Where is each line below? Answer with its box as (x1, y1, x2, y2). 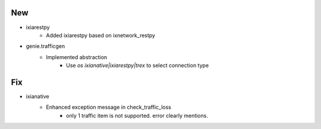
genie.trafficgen (26, 43, 65, 50)
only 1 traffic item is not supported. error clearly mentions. (66, 112, 208, 119)
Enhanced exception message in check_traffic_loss (46, 104, 172, 111)
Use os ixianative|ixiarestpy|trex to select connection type (66, 62, 209, 69)
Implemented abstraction (46, 53, 108, 60)
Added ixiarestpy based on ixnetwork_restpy (46, 31, 156, 38)
